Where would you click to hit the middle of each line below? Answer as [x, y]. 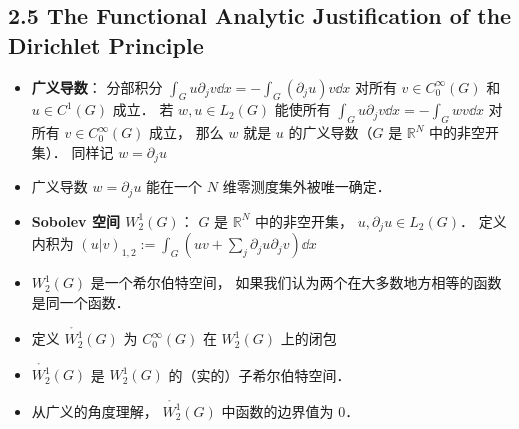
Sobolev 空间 [75, 220]
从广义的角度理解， [94, 410]
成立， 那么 [186, 132]
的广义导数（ [330, 132]
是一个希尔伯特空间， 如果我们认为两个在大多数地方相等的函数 [296, 282]
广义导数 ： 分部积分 [97, 86]
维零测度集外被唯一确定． [306, 186]
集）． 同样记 [72, 151]
